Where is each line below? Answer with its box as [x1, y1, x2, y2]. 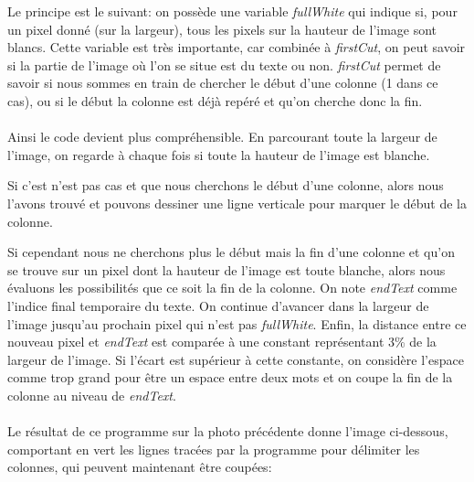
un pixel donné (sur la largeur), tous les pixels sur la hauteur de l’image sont [7, 19, 437, 38]
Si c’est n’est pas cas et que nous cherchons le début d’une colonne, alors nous [7, 176, 444, 195]
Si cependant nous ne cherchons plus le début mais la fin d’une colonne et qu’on [7, 242, 455, 262]
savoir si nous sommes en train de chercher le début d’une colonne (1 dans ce [7, 73, 438, 92]
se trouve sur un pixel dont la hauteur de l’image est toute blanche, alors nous [7, 260, 446, 279]
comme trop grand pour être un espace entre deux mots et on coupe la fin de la [7, 368, 453, 387]
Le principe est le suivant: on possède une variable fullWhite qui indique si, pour [7, 2, 458, 20]
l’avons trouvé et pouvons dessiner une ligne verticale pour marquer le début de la [7, 193, 467, 212]
